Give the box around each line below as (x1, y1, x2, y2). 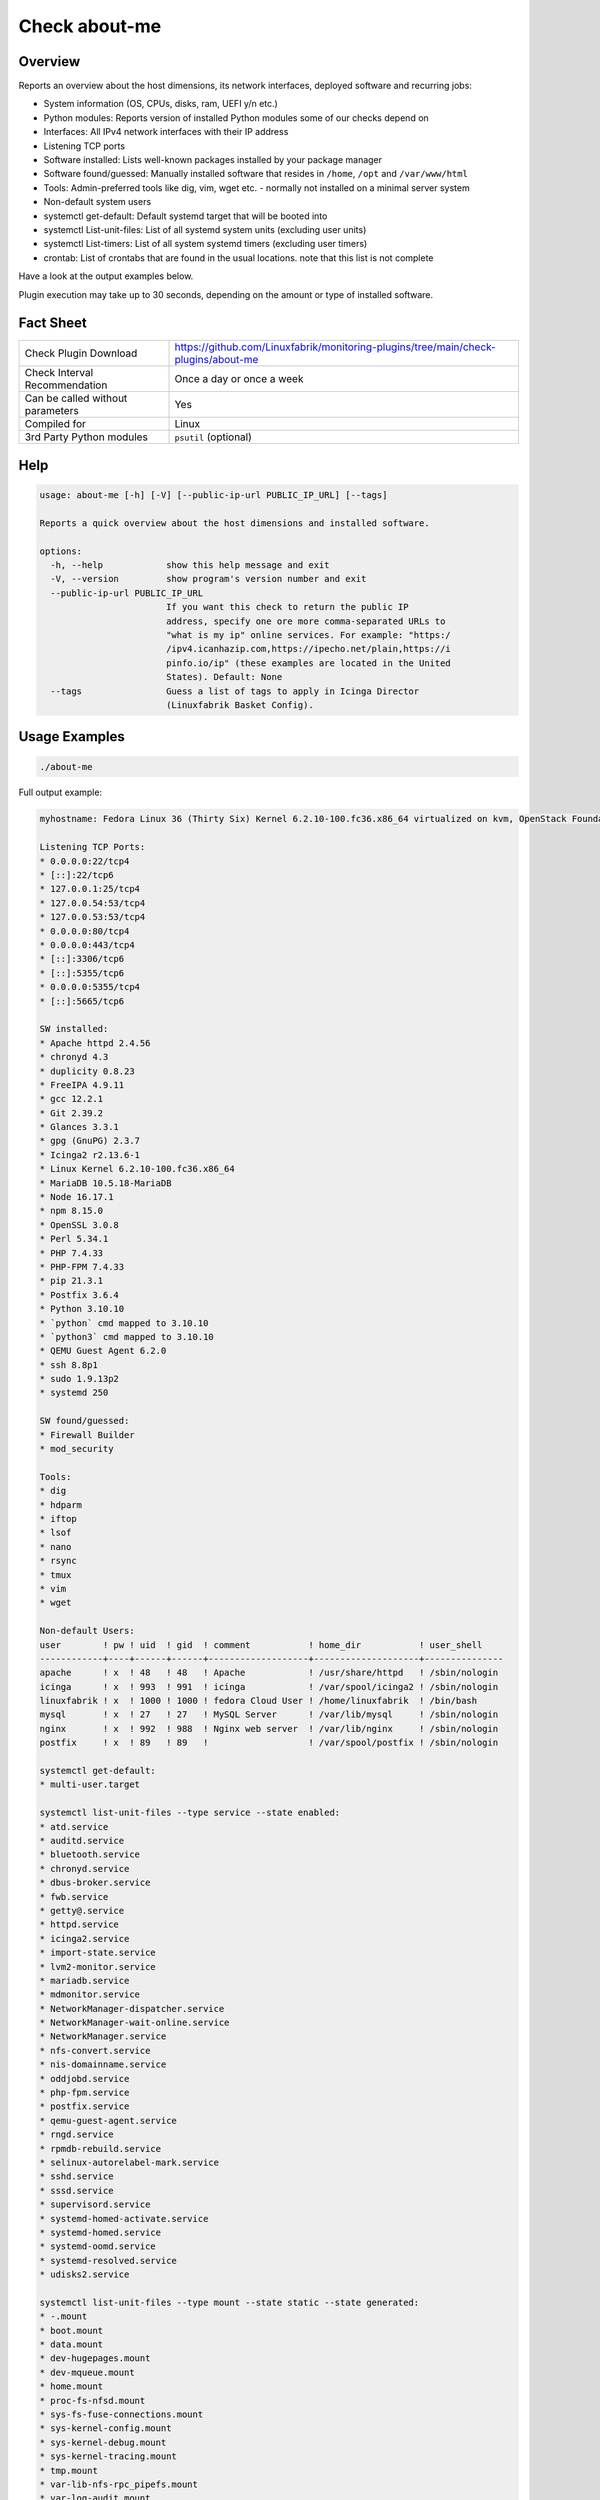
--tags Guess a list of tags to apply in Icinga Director (50, 685, 420, 697)
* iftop (39, 1513, 77, 1524)
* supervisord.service (39, 2199, 151, 2210)
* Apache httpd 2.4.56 (39, 1037, 151, 1049)
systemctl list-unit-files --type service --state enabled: (39, 1807, 341, 1819)
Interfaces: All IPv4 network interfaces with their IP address (43, 126, 289, 138)
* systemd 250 (39, 1387, 109, 1399)
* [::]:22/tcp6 (39, 870, 114, 881)
